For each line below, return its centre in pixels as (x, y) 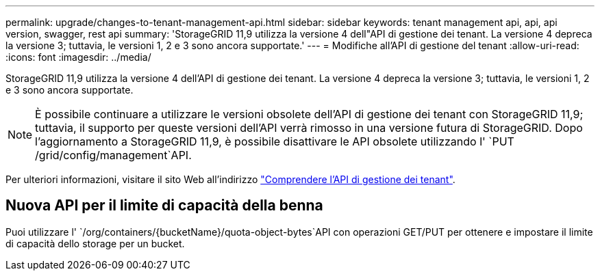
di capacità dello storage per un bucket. (95, 243)
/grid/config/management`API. (113, 155)
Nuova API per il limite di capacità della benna (164, 206)
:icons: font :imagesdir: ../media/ (78, 57)
